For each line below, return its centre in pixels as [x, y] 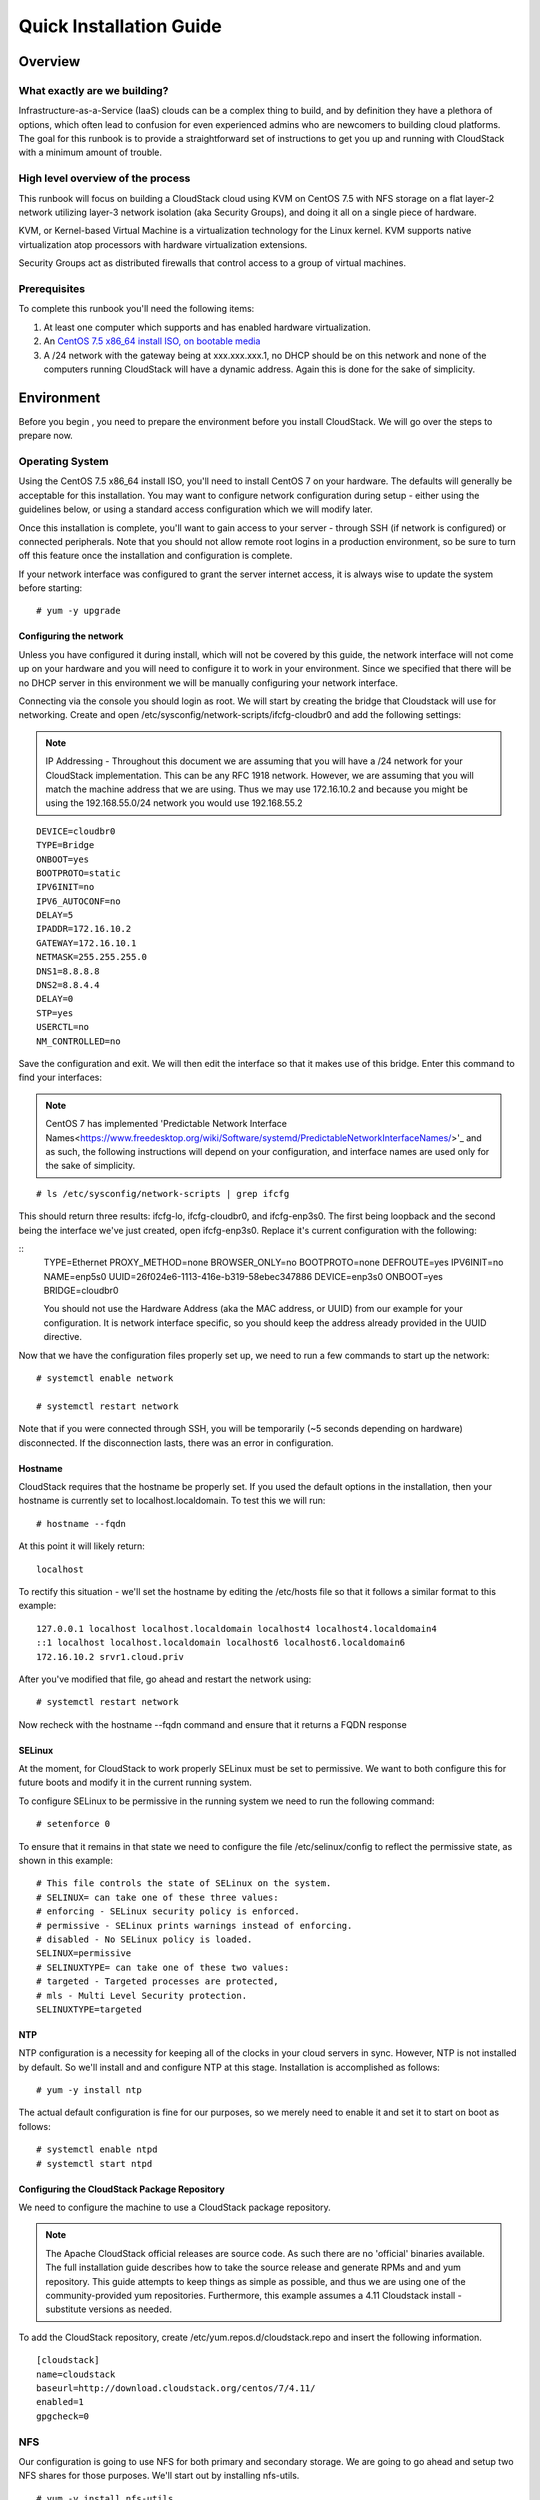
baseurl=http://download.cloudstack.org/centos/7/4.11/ [176, 2388]
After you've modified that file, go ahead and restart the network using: [165, 1679]
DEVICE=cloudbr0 [76, 831]
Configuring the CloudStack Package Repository [121, 2189]
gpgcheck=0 [63, 2416]
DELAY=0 [55, 999]
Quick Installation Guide [120, 26]
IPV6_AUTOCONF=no [78, 901]
